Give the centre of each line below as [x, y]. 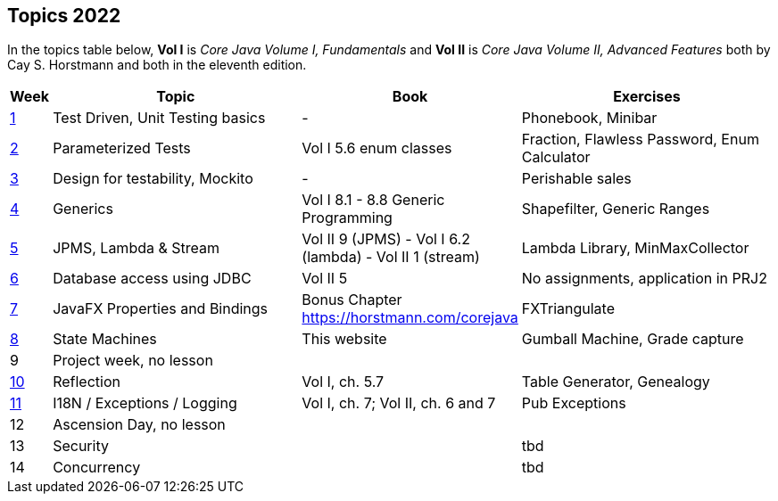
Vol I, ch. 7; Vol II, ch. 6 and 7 [399, 403]
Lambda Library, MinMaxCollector [635, 248]
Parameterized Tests [122, 148]
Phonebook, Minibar [589, 118]
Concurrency [97, 468]
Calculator [556, 157]
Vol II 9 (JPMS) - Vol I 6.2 [386, 239]
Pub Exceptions [574, 403]
